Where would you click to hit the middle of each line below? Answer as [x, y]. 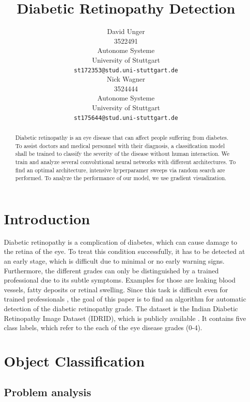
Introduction [47, 218]
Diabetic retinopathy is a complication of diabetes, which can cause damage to [121, 242]
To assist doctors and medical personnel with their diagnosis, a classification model [120, 145]
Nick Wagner [126, 79]
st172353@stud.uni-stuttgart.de [126, 70]
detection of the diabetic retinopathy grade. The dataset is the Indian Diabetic [121, 309]
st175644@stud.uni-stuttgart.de [126, 118]
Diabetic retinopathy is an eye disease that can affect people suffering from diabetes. [122, 137]
